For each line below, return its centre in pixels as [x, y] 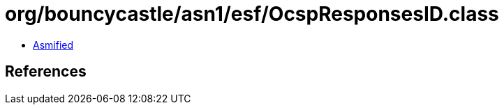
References [46, 72]
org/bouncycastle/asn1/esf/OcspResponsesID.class [252, 14]
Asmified [53, 45]
